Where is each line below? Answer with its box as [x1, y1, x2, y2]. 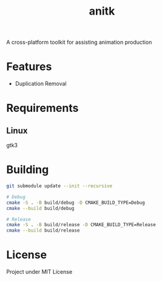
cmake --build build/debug [6, 205, 75, 211]
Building [6, 163, 49, 177]
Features [6, 60, 52, 74]
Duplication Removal [15, 80, 67, 88]
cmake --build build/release [6, 227, 80, 234]
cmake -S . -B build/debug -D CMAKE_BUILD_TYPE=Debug [6, 199, 146, 206]
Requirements [6, 102, 79, 115]
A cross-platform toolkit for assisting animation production [6, 38, 152, 46]
